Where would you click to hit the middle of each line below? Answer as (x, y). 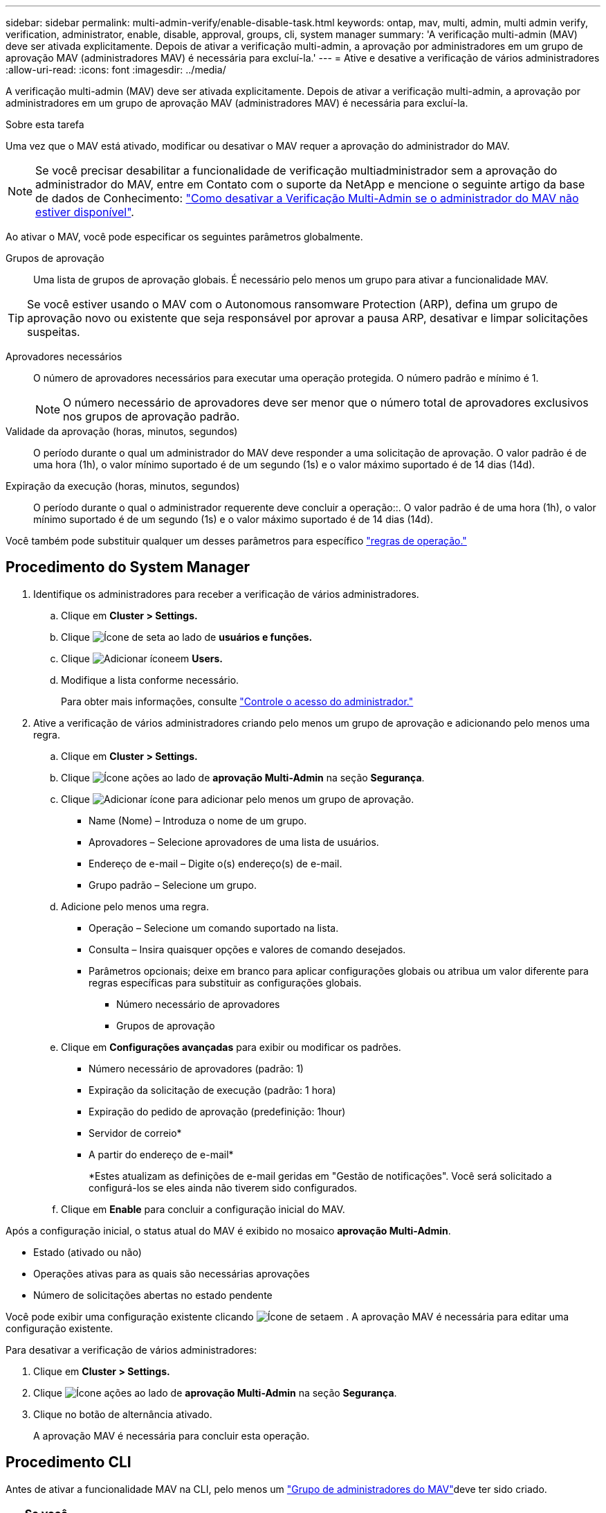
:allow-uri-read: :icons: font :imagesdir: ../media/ (116, 70)
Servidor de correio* (135, 1133)
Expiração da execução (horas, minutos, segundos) (123, 486)
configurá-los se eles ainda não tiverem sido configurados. (223, 1187)
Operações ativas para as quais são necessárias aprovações (172, 1273)
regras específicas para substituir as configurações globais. (225, 982)
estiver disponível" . (85, 212)
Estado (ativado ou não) (88, 1252)
